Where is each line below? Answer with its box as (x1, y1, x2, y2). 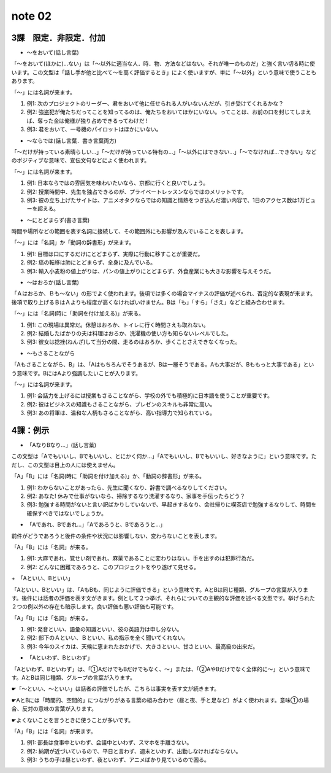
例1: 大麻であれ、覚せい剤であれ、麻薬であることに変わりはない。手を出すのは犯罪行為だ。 (26, 554, 257, 562)
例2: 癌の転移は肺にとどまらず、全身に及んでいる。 (26, 258, 156, 266)
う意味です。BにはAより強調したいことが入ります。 (11, 369, 141, 377)
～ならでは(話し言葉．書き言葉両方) (26, 137, 116, 144)
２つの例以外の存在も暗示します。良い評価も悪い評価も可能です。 (11, 603, 177, 610)
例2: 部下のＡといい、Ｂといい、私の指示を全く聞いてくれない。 (26, 634, 189, 642)
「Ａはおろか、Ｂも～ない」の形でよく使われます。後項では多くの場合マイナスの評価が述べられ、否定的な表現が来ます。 (11, 290, 316, 297)
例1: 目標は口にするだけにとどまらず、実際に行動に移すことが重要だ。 (26, 250, 204, 257)
